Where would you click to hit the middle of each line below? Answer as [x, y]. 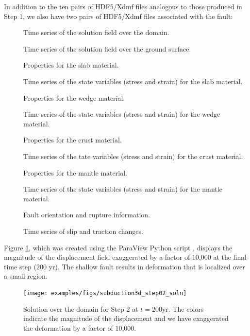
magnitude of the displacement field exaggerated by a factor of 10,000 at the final [125, 257]
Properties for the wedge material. [74, 97]
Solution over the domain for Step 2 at [81, 309]
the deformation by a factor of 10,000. [80, 327]
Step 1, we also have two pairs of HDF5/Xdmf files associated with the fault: [118, 16]
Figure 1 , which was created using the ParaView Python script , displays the [118, 247]
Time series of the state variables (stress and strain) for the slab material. [133, 81]
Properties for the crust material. [73, 140]
